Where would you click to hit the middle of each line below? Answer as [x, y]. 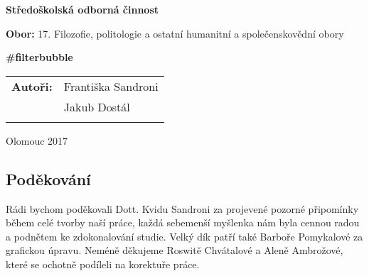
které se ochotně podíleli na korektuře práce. [103, 264]
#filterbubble [39, 57]
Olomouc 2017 [37, 140]
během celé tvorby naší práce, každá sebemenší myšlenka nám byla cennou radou [183, 222]
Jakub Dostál [97, 106]
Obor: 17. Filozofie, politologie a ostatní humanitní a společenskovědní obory [175, 33]
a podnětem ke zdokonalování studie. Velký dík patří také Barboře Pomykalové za [184, 236]
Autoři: [32, 86]
